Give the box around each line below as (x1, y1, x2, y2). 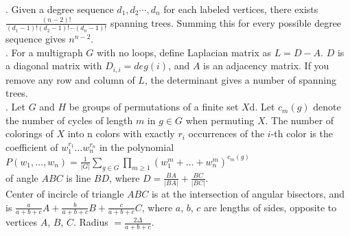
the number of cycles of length (5, 113, 133, 127)
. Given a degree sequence (5, 2, 114, 16)
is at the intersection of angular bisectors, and (151, 186, 345, 200)
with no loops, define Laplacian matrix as (97, 45, 271, 59)
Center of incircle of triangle (5, 186, 124, 200)
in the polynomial (99, 139, 174, 154)
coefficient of (5, 139, 58, 154)
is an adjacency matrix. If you (203, 58, 329, 73)
